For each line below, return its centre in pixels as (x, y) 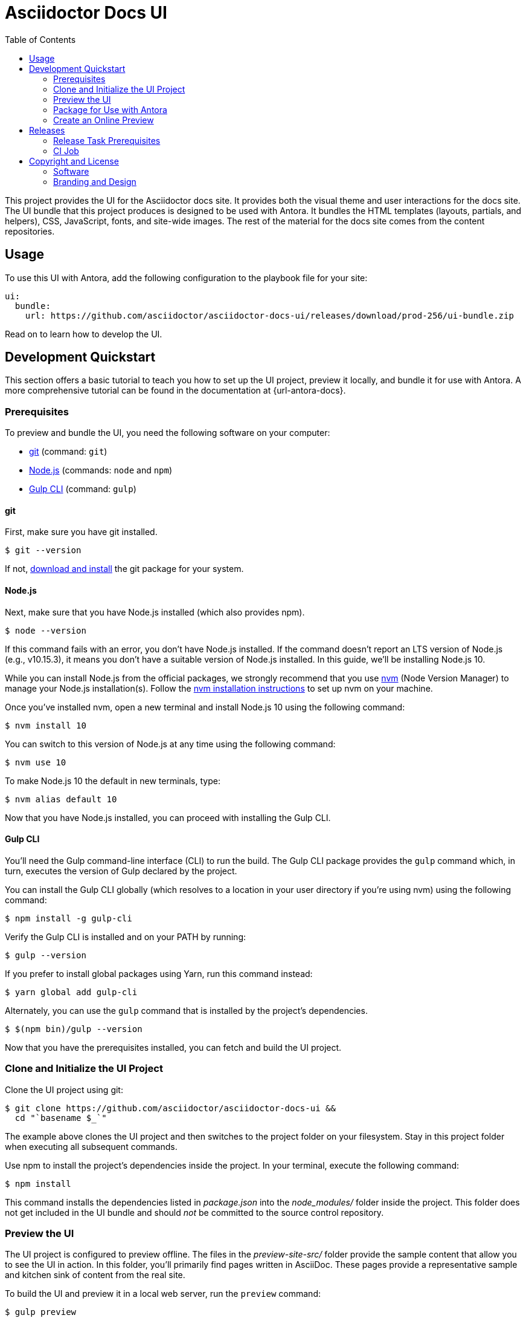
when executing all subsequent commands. (91, 1146)
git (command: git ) (68, 452)
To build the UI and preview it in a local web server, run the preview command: (163, 1294)
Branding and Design (95, 181)
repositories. (30, 231)
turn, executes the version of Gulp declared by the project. (121, 871)
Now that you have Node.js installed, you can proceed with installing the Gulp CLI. (168, 817)
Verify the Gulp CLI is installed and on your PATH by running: (126, 937)
